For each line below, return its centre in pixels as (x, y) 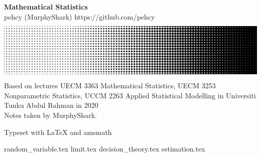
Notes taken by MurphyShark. (50, 115)
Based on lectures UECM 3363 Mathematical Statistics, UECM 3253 (110, 86)
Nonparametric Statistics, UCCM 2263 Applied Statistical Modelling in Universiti (130, 95)
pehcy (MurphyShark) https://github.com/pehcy (80, 16)
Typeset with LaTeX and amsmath (58, 132)
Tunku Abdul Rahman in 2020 (51, 105)
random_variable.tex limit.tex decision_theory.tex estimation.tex (105, 149)
